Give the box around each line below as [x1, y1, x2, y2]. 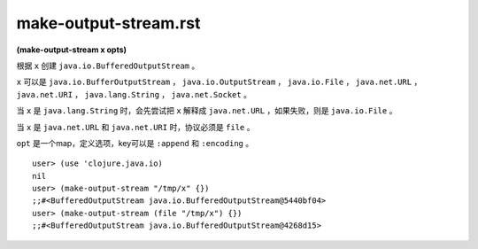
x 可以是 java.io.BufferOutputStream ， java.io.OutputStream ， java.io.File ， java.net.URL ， [16, 76, 422, 88]
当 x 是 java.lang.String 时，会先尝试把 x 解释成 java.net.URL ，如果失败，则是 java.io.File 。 [16, 105, 397, 116]
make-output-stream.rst [16, 13, 201, 33]
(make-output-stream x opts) [16, 44, 127, 55]
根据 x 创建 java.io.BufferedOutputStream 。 [16, 60, 200, 71]
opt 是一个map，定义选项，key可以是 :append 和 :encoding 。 [16, 137, 254, 148]
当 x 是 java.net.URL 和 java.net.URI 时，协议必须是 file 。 [16, 121, 255, 132]
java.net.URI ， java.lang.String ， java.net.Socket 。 [16, 89, 252, 99]
